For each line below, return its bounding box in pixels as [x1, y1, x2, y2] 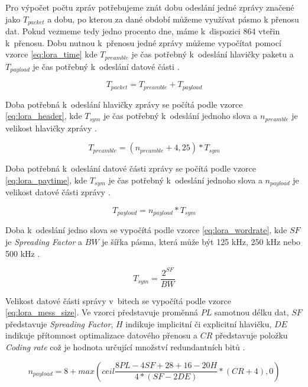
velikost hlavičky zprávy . [5, 121, 97, 134]
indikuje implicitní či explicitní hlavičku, [125, 317, 272, 330]
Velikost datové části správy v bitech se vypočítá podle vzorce [5, 294, 231, 307]
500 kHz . [5, 247, 40, 259]
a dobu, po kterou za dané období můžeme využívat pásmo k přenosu [47, 12, 299, 25]
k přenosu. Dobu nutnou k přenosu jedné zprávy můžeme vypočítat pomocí [5, 36, 281, 49]
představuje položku [215, 329, 288, 341]
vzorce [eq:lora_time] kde [5, 48, 98, 60]
